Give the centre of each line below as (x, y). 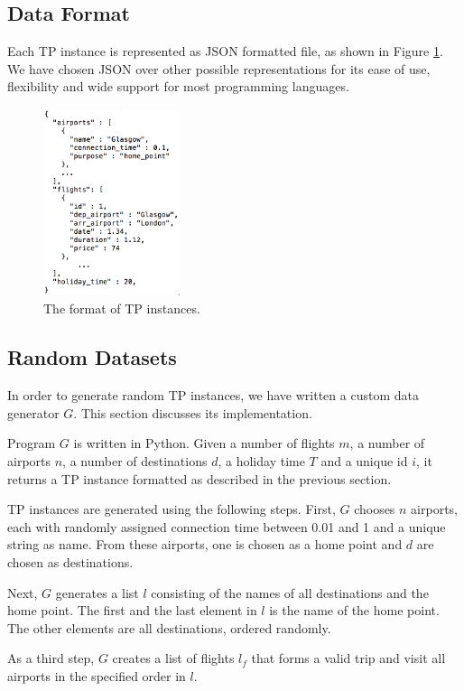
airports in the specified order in (97, 675)
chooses (375, 509)
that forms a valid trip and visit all (348, 658)
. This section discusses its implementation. (193, 412)
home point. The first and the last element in (132, 610)
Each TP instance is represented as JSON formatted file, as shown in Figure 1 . (225, 51)
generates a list (97, 592)
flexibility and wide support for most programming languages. (178, 86)
